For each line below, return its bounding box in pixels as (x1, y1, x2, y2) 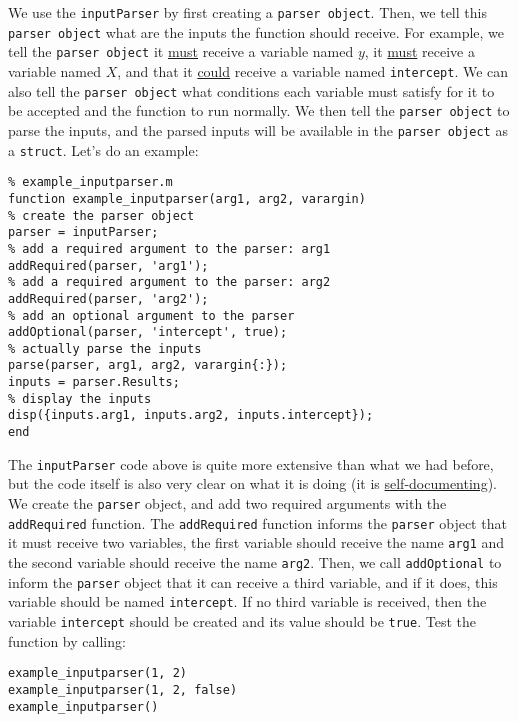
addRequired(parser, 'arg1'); (8, 258, 209, 273)
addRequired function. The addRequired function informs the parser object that (8, 512, 507, 533)
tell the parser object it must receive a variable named (8, 41, 354, 62)
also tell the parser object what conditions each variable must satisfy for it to (8, 80, 495, 101)
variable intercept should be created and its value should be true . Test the (8, 610, 476, 631)
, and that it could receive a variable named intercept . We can (117, 60, 509, 81)
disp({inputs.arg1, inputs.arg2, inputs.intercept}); (8, 408, 374, 423)
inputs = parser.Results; (8, 375, 180, 390)
